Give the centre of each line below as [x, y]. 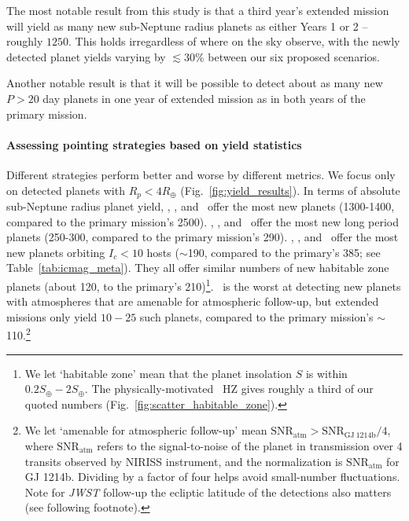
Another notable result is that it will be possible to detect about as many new [195, 83]
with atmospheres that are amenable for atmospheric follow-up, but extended [193, 301]
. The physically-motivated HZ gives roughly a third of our [229, 389]
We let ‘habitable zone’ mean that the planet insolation [158, 373]
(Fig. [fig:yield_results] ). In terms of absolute [290, 190]
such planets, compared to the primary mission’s [256, 316]
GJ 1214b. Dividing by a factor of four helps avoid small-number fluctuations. [212, 477]
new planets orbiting [56, 252]
